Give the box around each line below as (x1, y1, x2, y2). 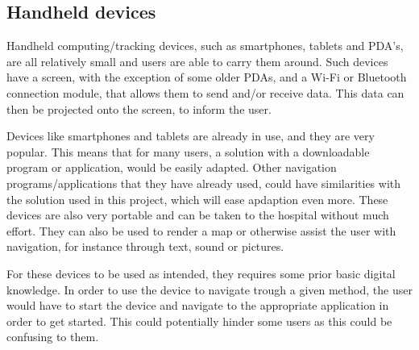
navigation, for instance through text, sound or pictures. (6, 238, 284, 255)
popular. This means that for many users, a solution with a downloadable (6, 143, 370, 160)
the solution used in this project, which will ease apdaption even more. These (6, 190, 388, 207)
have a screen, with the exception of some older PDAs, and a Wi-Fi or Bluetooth (6, 69, 407, 85)
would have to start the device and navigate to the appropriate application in (6, 297, 389, 314)
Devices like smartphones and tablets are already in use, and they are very (6, 127, 375, 144)
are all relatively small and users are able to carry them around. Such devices (6, 52, 388, 69)
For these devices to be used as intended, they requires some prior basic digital (6, 265, 396, 281)
